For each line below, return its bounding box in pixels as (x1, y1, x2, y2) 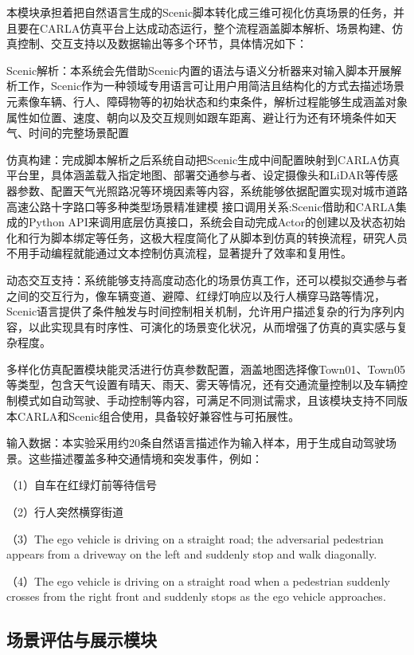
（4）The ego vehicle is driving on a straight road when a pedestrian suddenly (6, 572, 390, 589)
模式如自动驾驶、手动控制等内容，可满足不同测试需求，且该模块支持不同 (17, 392, 396, 409)
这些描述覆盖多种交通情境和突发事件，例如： (28, 449, 263, 466)
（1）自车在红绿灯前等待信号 (6, 477, 157, 493)
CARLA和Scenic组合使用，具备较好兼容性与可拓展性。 (17, 407, 300, 424)
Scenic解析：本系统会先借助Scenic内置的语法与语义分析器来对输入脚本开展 (6, 61, 391, 78)
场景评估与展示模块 (6, 627, 157, 652)
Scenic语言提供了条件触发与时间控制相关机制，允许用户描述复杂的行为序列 (6, 303, 394, 320)
